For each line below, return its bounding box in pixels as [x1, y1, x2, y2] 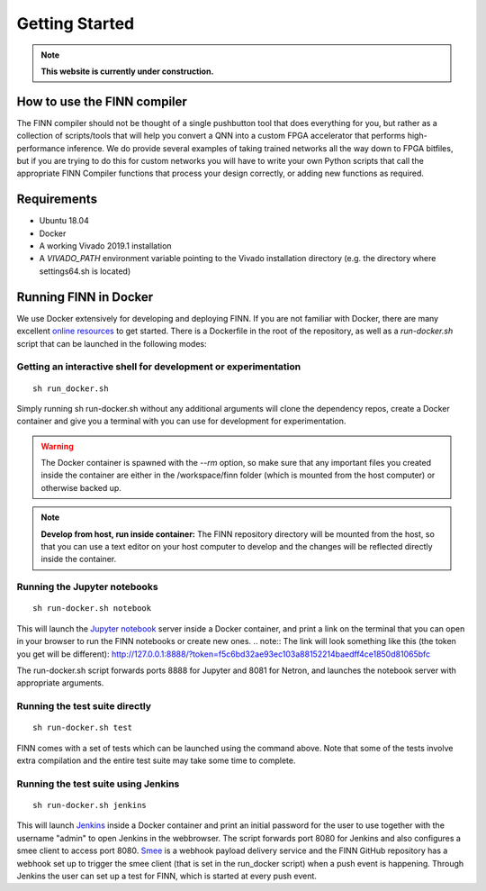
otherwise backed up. [40, 482, 121, 493]
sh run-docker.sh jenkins [32, 800, 148, 811]
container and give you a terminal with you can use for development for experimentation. [16, 415, 346, 427]
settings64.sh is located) [39, 266, 131, 277]
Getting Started [16, 14, 135, 33]
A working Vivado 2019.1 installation [39, 241, 172, 251]
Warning [40, 441, 74, 451]
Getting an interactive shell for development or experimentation [16, 360, 301, 373]
